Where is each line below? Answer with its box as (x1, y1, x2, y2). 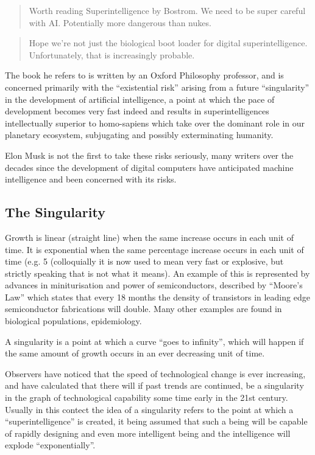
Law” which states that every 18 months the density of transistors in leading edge (5, 290, 310, 303)
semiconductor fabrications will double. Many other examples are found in (5, 302, 282, 315)
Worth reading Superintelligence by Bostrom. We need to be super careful (29, 4, 306, 16)
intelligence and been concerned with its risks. (5, 173, 177, 186)
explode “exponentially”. (5, 439, 96, 451)
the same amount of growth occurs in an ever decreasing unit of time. (5, 347, 265, 359)
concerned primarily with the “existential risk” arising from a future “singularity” (5, 80, 310, 93)
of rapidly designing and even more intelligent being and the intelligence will (5, 426, 291, 439)
